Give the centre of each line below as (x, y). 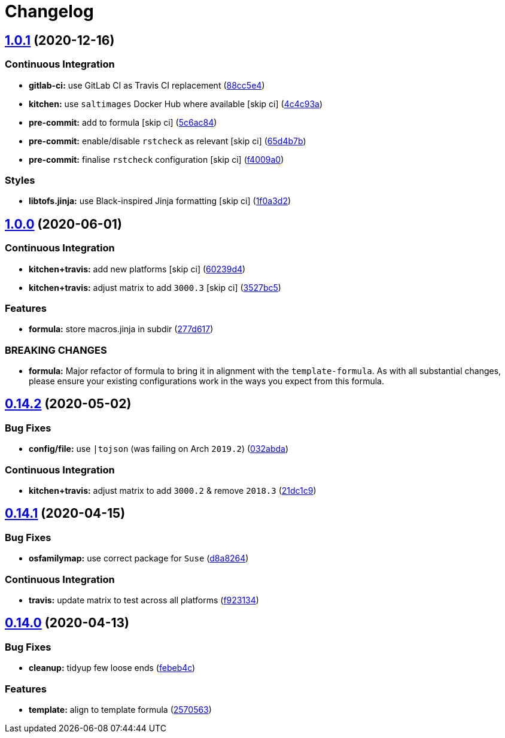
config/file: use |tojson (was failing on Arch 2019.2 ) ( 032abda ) (159, 449)
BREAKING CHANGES (56, 350)
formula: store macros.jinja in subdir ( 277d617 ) (121, 329)
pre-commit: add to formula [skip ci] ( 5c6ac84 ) (123, 122)
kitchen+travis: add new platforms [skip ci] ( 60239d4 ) (137, 269)
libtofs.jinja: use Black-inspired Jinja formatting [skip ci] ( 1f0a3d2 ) (160, 201)
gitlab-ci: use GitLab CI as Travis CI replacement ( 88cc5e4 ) (147, 85)
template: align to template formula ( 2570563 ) (120, 709)
